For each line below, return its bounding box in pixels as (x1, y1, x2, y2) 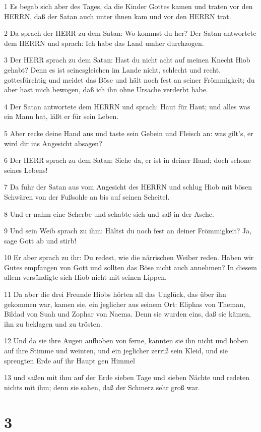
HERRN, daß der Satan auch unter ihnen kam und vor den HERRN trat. (4, 11, 231, 21)
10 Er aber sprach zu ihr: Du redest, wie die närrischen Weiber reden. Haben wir (4, 252, 254, 263)
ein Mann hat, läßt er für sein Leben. (4, 111, 119, 121)
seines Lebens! (4, 164, 48, 175)
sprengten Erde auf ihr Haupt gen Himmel (4, 355, 135, 365)
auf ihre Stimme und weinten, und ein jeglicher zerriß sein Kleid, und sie (4, 345, 228, 356)
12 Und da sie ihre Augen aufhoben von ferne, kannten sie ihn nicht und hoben (4, 335, 248, 346)
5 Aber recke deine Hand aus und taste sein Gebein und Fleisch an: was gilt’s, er (4, 128, 253, 138)
